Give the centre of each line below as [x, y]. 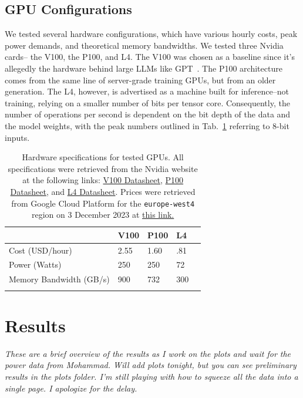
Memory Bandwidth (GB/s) [59, 279]
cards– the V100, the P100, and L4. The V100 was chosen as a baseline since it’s [150, 57]
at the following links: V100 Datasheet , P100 [103, 180]
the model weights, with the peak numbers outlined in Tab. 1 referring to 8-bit [147, 125]
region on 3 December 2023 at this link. [103, 215]
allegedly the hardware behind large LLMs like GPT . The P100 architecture [144, 68]
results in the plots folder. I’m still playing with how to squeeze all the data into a [151, 376]
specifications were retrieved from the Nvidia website [103, 168]
